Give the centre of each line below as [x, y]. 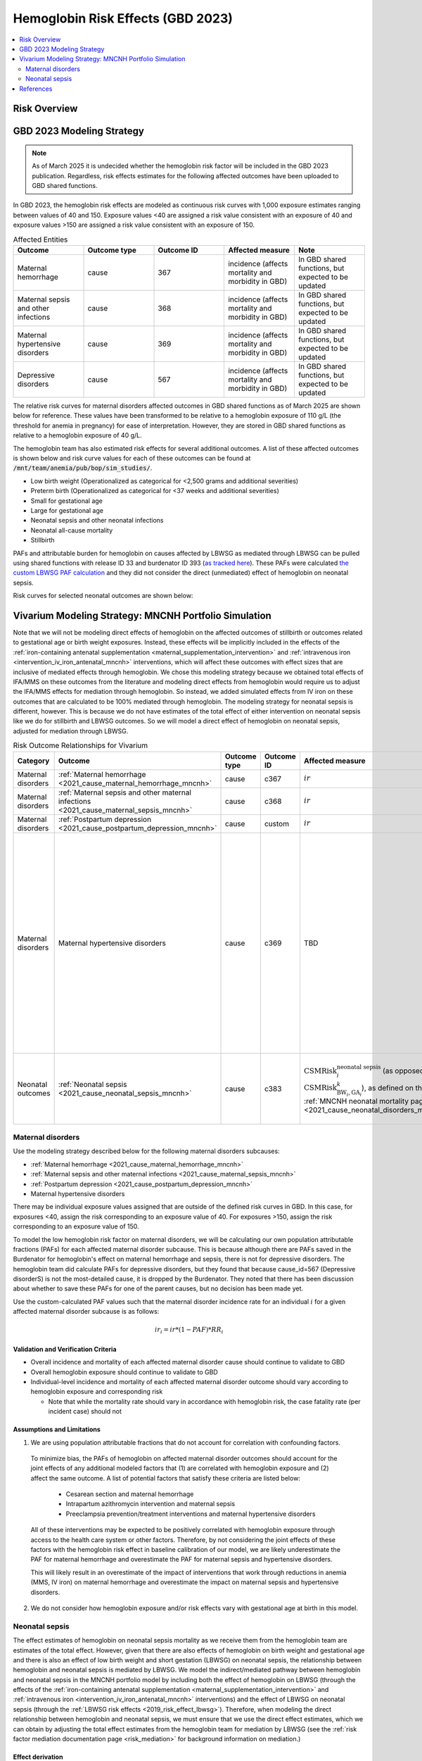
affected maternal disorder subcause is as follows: [86, 1312]
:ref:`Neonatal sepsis [92, 1084]
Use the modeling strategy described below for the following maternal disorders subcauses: [147, 1151]
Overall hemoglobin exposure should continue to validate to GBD [124, 1372]
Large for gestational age [67, 510]
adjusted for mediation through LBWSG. [71, 731]
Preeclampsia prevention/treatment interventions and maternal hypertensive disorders [191, 1514]
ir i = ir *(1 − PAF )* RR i [189, 1331]
